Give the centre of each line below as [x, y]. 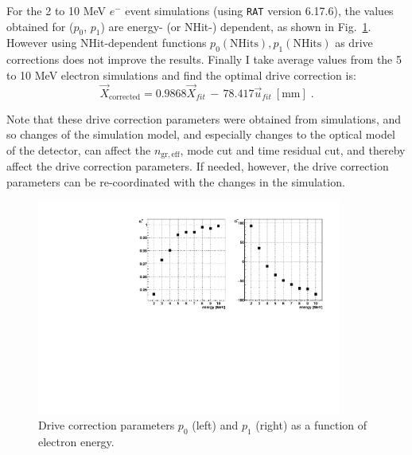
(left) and [215, 425]
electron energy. [76, 441]
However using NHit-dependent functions [107, 43]
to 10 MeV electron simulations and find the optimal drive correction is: [181, 75]
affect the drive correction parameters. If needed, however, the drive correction [198, 166]
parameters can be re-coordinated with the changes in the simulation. [176, 181]
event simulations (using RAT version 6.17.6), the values [259, 10]
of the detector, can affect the [79, 149]
